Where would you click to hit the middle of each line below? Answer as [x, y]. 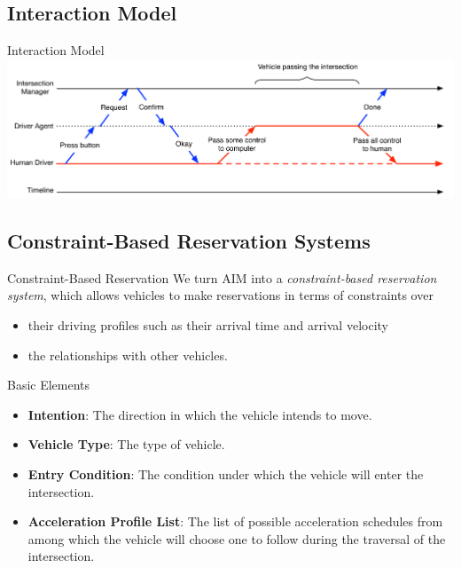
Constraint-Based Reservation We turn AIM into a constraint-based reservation [222, 277]
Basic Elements [49, 385]
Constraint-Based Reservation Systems [189, 240]
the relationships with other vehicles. [128, 355]
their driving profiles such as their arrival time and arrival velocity [208, 324]
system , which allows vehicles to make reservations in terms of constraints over [220, 295]
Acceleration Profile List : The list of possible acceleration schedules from [235, 521]
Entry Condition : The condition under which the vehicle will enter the [226, 473]
